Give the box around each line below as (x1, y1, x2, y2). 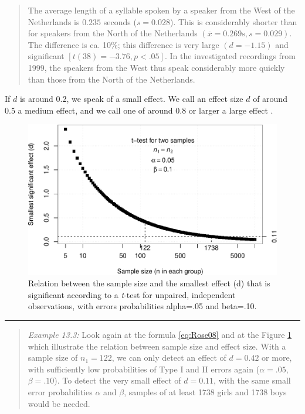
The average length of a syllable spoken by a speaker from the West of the (28, 4, 295, 16)
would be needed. (28, 397, 90, 409)
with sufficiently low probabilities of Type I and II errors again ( (28, 362, 260, 375)
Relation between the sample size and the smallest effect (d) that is (28, 277, 270, 289)
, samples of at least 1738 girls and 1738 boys (124, 386, 287, 398)
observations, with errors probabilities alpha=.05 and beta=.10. (28, 300, 257, 312)
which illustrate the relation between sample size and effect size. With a (28, 340, 286, 352)
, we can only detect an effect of (111, 351, 226, 364)
